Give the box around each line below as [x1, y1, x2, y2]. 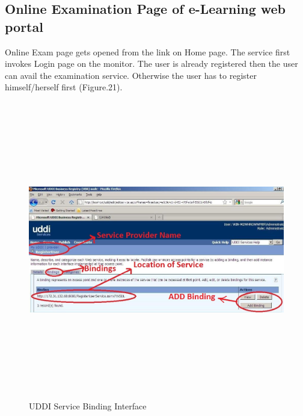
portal [5, 17, 43, 36]
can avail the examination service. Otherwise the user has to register [5, 69, 257, 81]
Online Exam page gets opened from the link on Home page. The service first [5, 45, 290, 58]
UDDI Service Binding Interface [29, 399, 147, 412]
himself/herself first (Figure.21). [5, 81, 123, 93]
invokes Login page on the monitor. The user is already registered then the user [5, 57, 298, 70]
